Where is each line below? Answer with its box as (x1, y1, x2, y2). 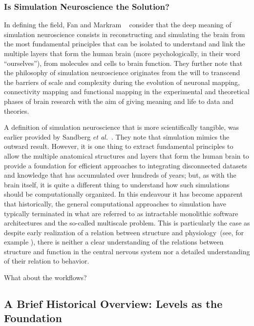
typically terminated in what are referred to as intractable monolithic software (4, 208, 238, 218)
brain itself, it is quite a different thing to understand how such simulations (4, 179, 230, 189)
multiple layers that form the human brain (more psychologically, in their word (4, 48, 240, 58)
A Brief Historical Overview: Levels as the (4, 296, 223, 311)
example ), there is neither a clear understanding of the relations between (4, 237, 224, 247)
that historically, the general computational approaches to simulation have (4, 198, 226, 208)
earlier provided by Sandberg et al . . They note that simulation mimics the (4, 131, 230, 142)
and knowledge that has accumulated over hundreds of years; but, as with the (4, 170, 236, 180)
